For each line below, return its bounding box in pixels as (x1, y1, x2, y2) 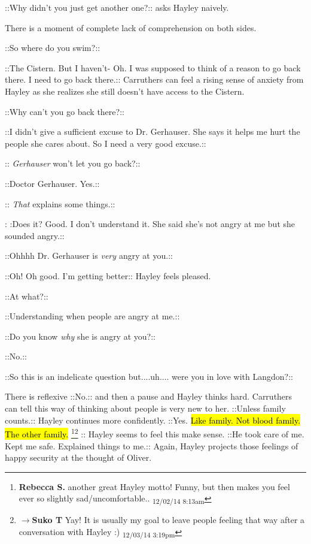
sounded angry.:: (5, 229, 65, 241)
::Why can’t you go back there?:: (5, 105, 124, 117)
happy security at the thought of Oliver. (5, 451, 152, 464)
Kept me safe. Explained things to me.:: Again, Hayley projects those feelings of (5, 439, 298, 452)
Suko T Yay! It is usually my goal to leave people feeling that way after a (32, 513, 305, 526)
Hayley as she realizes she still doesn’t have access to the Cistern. (5, 84, 245, 97)
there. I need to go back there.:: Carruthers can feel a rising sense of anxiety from (5, 73, 304, 86)
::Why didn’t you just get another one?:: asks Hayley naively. (5, 1, 229, 13)
